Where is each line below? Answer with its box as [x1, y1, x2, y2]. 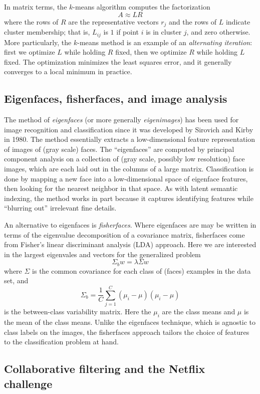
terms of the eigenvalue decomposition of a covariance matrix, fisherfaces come [4, 229, 245, 240]
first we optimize [4, 47, 55, 57]
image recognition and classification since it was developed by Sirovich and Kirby [4, 124, 253, 134]
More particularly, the [4, 37, 72, 47]
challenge [4, 375, 53, 391]
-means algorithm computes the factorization [73, 2, 210, 12]
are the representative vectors [68, 16, 159, 27]
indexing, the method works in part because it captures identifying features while [4, 192, 253, 203]
